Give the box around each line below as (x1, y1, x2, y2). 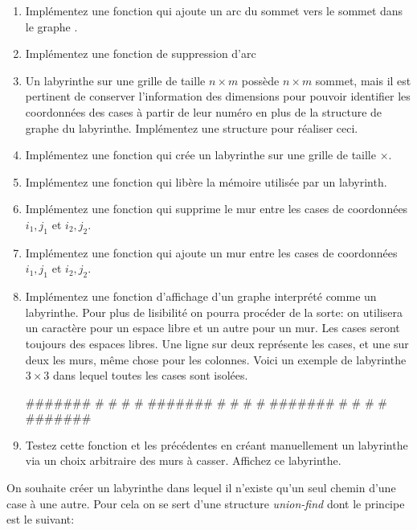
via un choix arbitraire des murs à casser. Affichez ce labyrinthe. (25, 452, 341, 469)
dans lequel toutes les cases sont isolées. (53, 367, 248, 384)
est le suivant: (6, 511, 75, 528)
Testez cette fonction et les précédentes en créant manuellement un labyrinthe (25, 436, 408, 453)
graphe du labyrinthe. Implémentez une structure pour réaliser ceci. (25, 119, 358, 136)
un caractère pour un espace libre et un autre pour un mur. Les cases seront (25, 319, 400, 336)
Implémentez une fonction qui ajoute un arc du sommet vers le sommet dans (25, 2, 403, 18)
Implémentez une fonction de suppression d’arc (25, 45, 256, 62)
